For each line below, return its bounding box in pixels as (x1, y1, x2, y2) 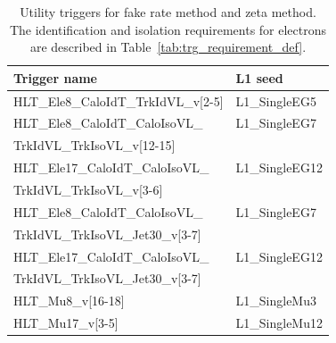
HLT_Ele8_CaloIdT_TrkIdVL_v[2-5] (13, 91, 224, 110)
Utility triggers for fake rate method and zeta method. (20, 3, 316, 21)
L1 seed (235, 68, 283, 87)
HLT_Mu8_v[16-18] (13, 291, 125, 310)
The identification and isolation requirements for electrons (9, 20, 327, 38)
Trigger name (13, 68, 97, 87)
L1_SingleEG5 (235, 91, 316, 110)
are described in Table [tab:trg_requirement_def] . (29, 38, 307, 56)
